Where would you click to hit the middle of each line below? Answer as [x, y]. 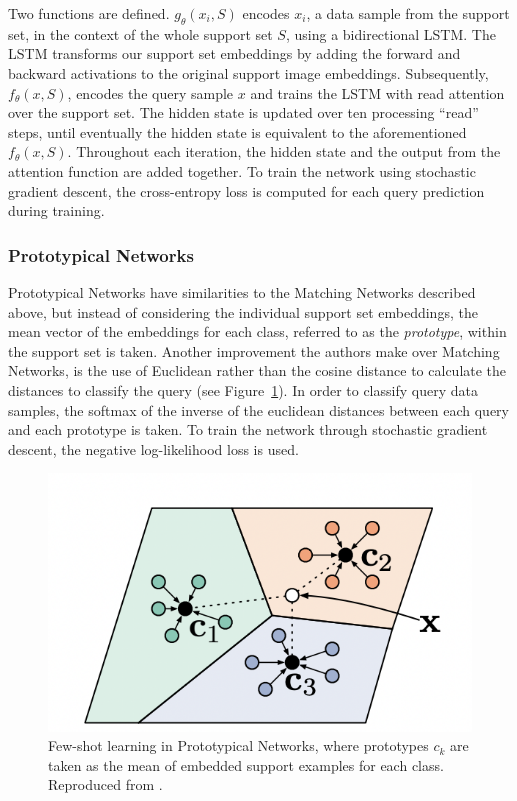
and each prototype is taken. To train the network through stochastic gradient [248, 429]
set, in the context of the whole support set [140, 33]
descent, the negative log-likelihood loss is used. [153, 448]
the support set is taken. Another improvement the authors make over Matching [254, 350]
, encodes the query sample [150, 92]
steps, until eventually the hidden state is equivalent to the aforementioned [237, 131]
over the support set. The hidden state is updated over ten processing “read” [243, 112]
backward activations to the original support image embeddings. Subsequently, [248, 72]
